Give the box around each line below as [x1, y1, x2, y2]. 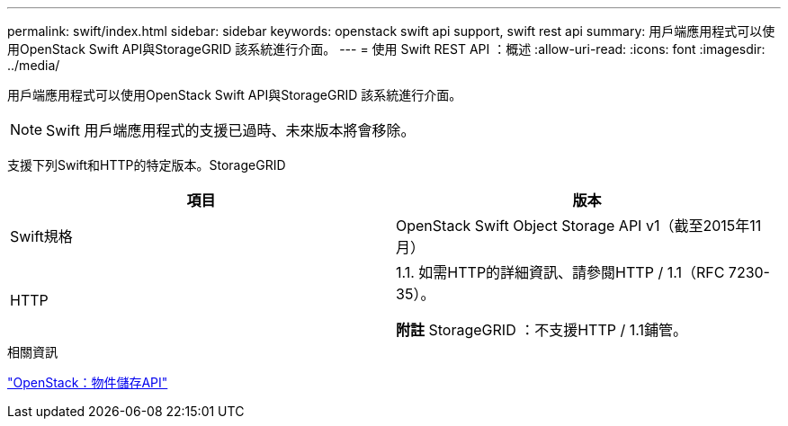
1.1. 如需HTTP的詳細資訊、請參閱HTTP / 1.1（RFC [396, 263, 725, 281]
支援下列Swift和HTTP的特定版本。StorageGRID [7, 157, 286, 173]
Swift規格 [10, 227, 73, 245]
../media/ [7, 58, 60, 73]
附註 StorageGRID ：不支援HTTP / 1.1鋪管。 [396, 321, 687, 339]
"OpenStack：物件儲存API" [7, 375, 168, 390]
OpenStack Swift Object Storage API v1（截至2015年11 [396, 217, 762, 235]
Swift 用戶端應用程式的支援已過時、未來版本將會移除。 [46, 121, 416, 139]
